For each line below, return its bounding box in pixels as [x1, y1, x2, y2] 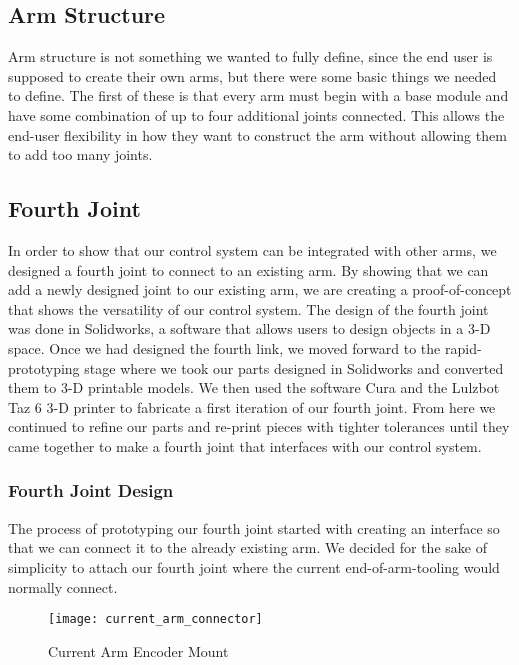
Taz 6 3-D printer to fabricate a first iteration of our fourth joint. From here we [8, 396, 496, 417]
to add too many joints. [8, 144, 153, 165]
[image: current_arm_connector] [48, 612, 263, 627]
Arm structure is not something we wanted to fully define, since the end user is [8, 46, 493, 67]
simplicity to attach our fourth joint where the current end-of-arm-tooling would [8, 556, 500, 577]
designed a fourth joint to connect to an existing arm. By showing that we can [8, 259, 489, 280]
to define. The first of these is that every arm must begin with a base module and [8, 85, 509, 106]
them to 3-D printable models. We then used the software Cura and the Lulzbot [8, 377, 500, 398]
